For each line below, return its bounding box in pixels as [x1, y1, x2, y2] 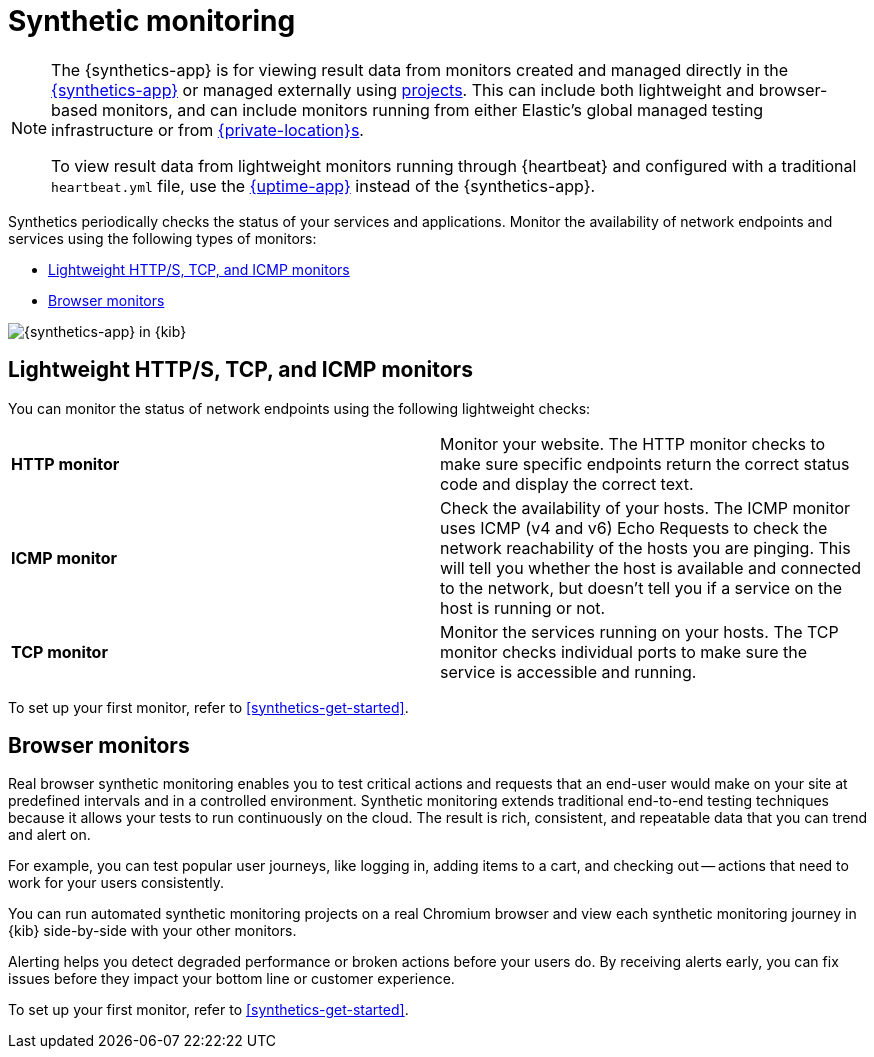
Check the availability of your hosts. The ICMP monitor [440, 497, 851, 518]
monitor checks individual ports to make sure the [440, 641, 808, 662]
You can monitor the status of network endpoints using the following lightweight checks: [8, 399, 591, 417]
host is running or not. [440, 597, 606, 618]
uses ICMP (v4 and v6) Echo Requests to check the [440, 517, 828, 538]
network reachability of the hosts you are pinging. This [440, 537, 851, 558]
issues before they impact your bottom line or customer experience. [8, 970, 455, 988]
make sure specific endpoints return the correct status [440, 453, 850, 474]
